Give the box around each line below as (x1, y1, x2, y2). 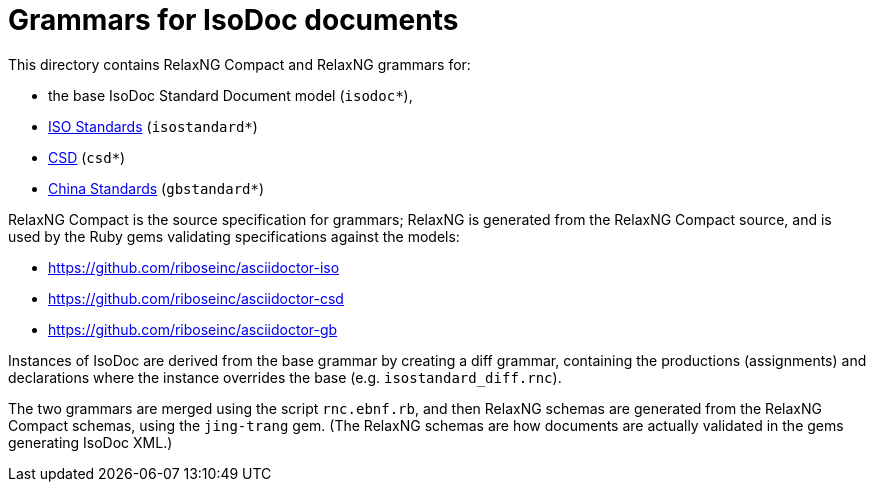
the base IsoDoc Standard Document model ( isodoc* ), (48, 86, 413, 104)
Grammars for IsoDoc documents (8, 3, 459, 37)
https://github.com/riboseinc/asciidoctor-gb (48, 320, 338, 338)
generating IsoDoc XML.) (8, 433, 173, 451)
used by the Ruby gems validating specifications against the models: (8, 227, 460, 245)
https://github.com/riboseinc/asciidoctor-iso (48, 258, 340, 276)
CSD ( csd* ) (48, 148, 126, 166)
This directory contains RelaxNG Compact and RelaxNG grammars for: (8, 55, 471, 73)
